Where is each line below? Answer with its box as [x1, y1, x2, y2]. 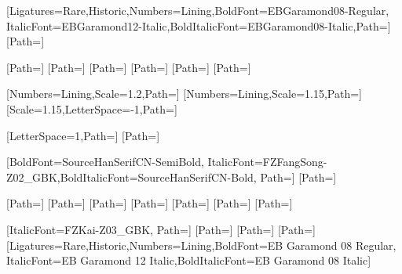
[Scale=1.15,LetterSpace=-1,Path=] [6, 100, 177, 117]
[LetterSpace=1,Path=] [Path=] [6, 127, 160, 143]
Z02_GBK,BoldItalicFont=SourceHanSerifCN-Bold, [6, 168, 257, 185]
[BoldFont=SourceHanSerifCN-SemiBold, [6, 153, 204, 170]
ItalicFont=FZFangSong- [207, 153, 327, 170]
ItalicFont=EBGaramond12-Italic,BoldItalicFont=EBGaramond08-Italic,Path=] [6, 17, 391, 34]
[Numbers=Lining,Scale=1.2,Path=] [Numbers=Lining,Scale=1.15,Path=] [6, 85, 362, 102]
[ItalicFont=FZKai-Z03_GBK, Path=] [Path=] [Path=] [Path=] [6, 221, 316, 237]
